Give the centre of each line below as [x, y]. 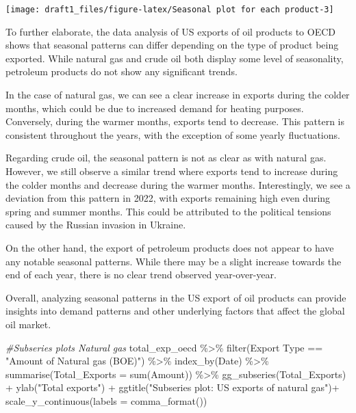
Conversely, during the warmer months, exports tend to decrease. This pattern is [175, 121]
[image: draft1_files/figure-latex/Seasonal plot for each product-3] [170, 10]
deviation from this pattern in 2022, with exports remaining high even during [168, 198]
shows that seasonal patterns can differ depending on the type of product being [172, 45]
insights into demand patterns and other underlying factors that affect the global [175, 311]
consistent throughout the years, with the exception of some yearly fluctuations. [173, 134]
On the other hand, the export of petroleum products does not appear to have [170, 247]
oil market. [28, 324]
